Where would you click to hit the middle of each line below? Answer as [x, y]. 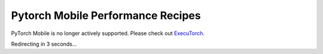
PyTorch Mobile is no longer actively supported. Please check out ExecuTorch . [108, 33]
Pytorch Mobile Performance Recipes [106, 15]
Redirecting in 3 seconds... [44, 44]
